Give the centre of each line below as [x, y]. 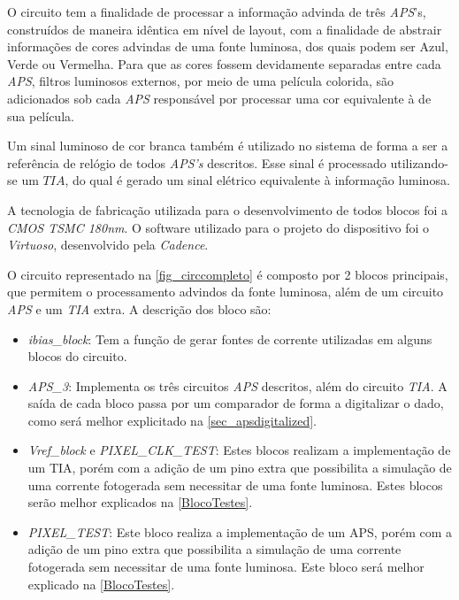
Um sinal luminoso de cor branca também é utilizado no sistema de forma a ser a [228, 146]
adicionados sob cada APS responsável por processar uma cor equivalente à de [219, 98]
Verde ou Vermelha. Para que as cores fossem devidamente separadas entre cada [224, 63]
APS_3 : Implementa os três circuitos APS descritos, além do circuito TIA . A [237, 385]
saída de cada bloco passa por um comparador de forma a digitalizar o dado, [236, 403]
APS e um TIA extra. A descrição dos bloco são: [139, 308]
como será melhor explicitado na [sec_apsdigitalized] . [172, 420]
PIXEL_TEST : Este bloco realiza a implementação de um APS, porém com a [240, 531]
